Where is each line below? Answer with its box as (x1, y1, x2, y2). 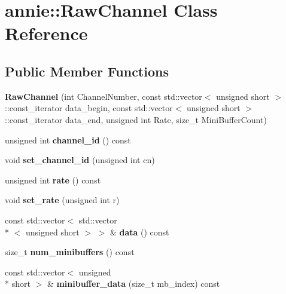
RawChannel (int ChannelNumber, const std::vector (5, 90, 202, 102)
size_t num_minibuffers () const (5, 246, 135, 258)
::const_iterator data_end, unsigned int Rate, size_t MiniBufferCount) (5, 113, 267, 125)
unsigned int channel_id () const (5, 133, 131, 146)
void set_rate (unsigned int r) (5, 194, 120, 206)
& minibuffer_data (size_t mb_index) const (47, 277, 220, 290)
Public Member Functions (5, 62, 169, 80)
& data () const (109, 225, 169, 238)
